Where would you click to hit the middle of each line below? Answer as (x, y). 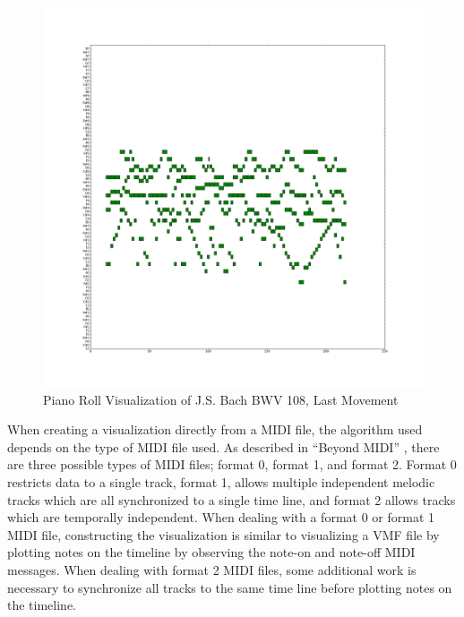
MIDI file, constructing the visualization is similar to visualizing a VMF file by (223, 534)
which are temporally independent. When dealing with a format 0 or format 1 (221, 517)
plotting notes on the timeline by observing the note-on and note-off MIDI (211, 552)
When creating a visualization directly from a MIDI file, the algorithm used (215, 429)
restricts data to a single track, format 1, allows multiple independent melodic (221, 481)
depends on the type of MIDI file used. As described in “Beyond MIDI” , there (223, 446)
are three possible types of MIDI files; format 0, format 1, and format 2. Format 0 (232, 464)
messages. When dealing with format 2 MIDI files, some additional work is (212, 569)
